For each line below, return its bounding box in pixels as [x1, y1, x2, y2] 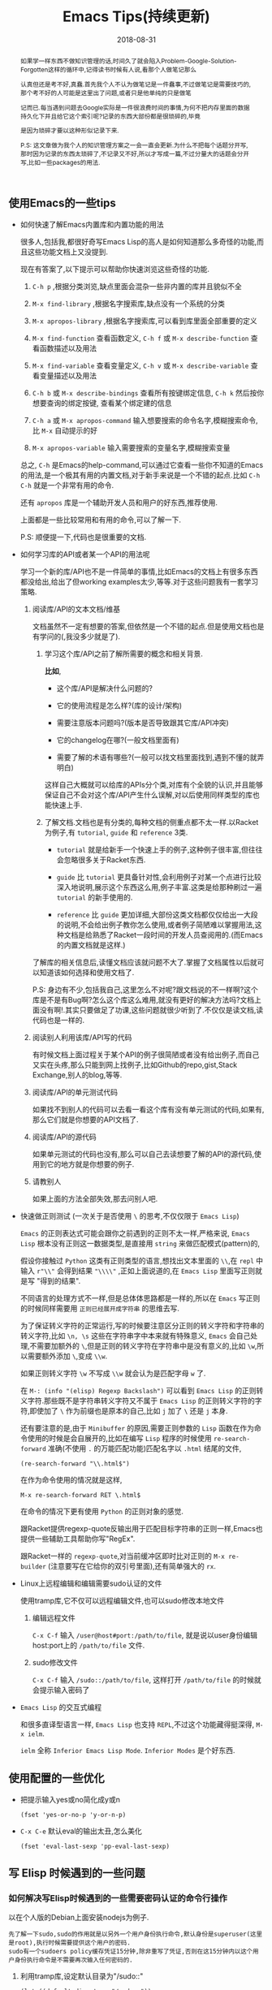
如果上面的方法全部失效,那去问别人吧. [32, 1194, 158, 1203]
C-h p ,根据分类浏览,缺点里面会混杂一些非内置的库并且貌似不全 [32, 281, 242, 291]
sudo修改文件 [32, 1657, 79, 1667]
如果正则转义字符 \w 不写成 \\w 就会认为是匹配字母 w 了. [19, 1368, 206, 1378]
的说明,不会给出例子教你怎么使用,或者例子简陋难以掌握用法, [56, 919, 256, 930]
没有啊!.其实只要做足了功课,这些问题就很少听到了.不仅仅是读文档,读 [39, 1004, 264, 1015]
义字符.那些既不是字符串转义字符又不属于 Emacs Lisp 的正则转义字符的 [19, 1396, 256, 1405]
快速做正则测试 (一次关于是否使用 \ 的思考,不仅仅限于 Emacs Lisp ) [19, 1211, 240, 1220]
